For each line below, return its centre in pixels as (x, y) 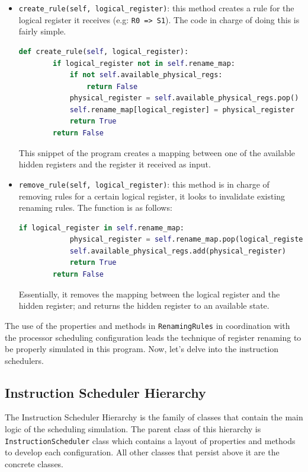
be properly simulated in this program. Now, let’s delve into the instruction (142, 349)
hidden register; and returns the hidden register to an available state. (144, 305)
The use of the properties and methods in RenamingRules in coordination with (147, 325)
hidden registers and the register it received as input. (115, 164)
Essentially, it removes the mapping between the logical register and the (149, 294)
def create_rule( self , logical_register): (104, 51)
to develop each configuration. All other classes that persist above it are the (142, 452)
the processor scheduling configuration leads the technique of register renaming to (153, 337)
